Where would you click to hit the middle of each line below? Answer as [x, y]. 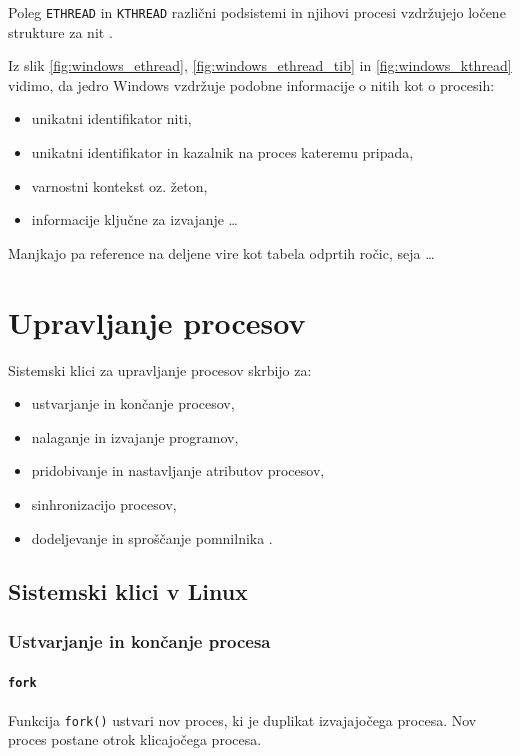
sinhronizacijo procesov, [104, 503]
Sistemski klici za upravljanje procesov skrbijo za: [160, 369]
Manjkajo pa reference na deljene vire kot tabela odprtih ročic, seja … [221, 252]
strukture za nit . [60, 31]
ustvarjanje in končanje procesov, [133, 403]
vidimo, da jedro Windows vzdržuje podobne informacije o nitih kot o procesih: [251, 84]
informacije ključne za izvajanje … [135, 219]
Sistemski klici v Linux [128, 591]
